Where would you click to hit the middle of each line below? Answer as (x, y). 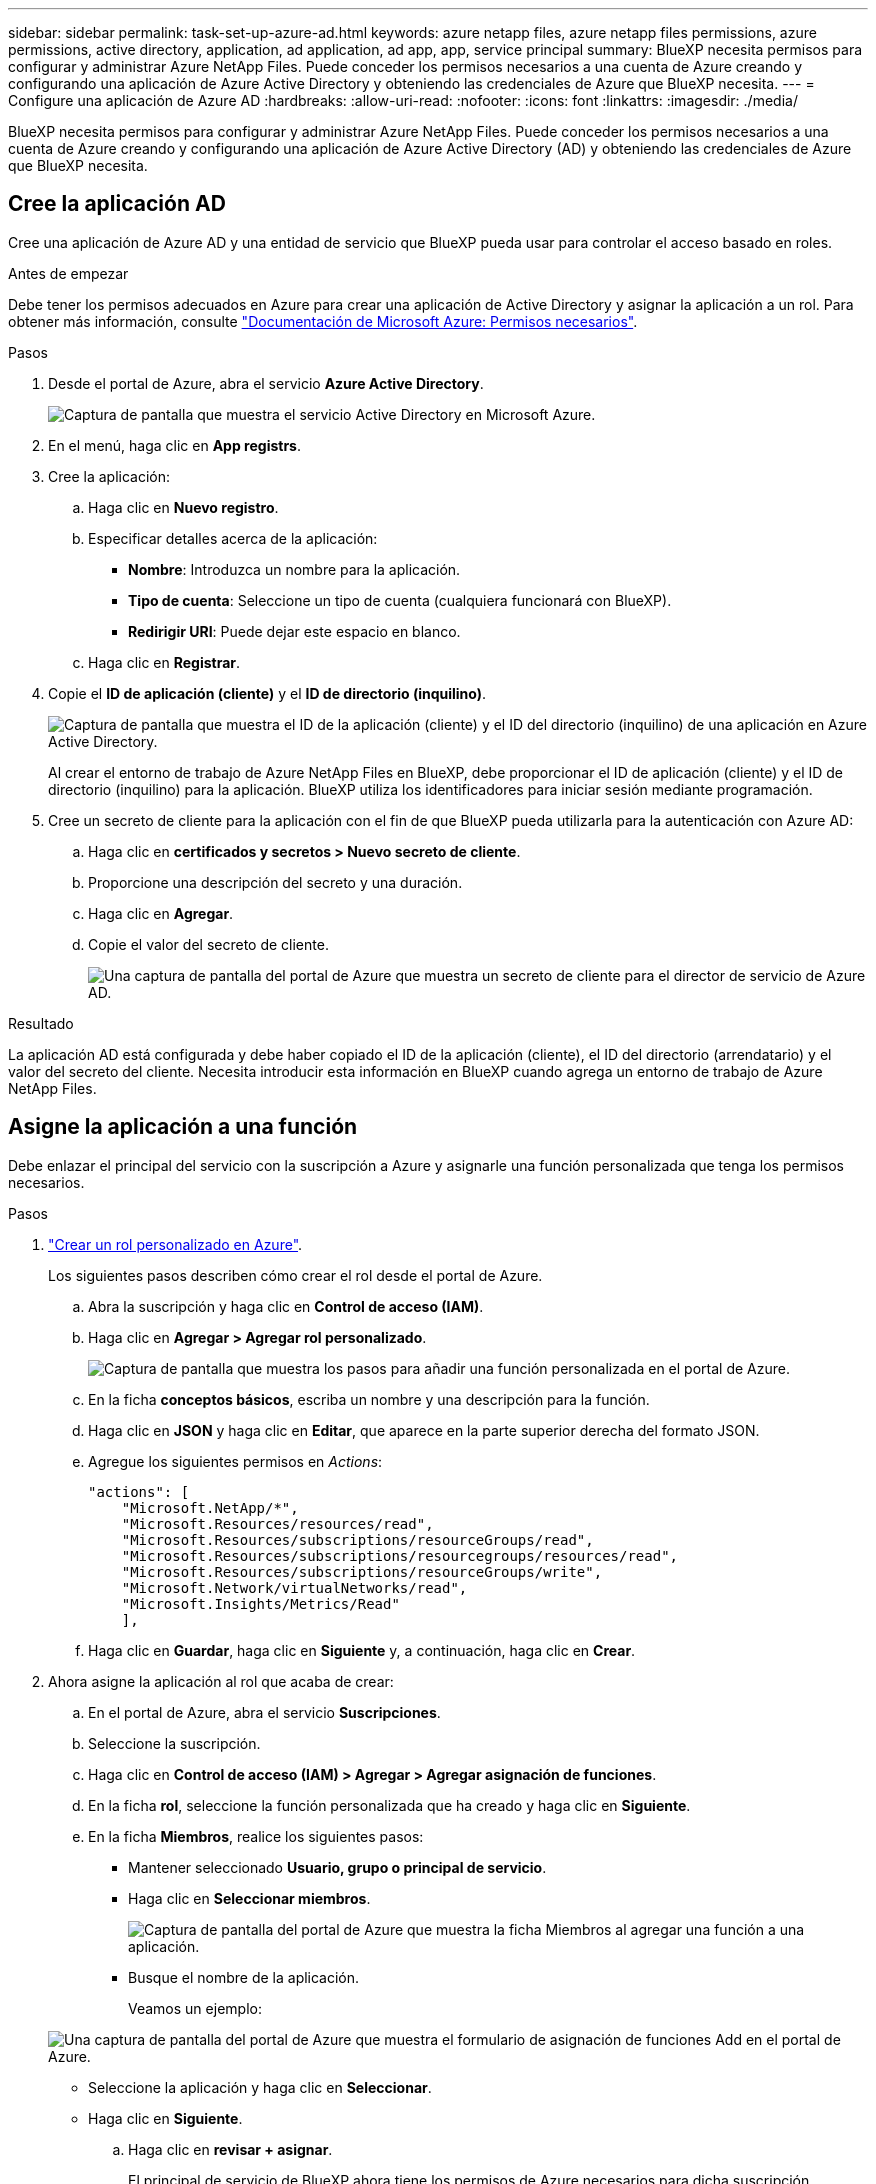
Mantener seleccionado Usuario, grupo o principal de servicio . (337, 1867)
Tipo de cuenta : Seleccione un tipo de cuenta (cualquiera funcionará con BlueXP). (400, 600)
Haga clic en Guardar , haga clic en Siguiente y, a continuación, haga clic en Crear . (362, 1650)
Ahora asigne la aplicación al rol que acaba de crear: (221, 1681)
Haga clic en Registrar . (164, 662)
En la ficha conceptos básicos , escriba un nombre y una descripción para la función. (369, 1399)
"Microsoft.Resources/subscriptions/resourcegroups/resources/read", (400, 1555)
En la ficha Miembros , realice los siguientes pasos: (256, 1836)
